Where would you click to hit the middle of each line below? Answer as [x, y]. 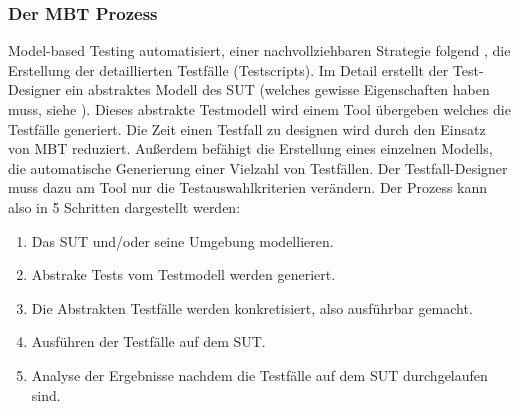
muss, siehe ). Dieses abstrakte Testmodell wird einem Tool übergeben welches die [259, 109]
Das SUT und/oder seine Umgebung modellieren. [182, 240]
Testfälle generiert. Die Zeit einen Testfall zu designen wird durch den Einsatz [247, 128]
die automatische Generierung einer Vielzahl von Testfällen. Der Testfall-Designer [258, 167]
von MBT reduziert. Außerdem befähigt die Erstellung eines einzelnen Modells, [250, 148]
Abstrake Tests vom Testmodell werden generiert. [183, 274]
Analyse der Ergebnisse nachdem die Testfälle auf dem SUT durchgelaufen [259, 374]
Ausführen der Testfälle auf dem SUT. [148, 341]
